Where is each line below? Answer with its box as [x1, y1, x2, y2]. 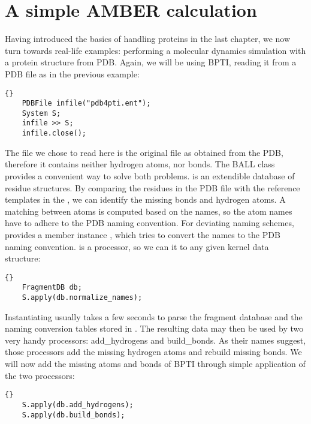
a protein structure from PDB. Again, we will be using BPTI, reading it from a [5, 56, 297, 68]
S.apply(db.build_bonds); [22, 410, 125, 419]
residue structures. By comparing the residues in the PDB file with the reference [5, 181, 300, 194]
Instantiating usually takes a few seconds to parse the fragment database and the [5, 310, 303, 323]
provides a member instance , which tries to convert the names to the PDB [5, 228, 280, 240]
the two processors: [5, 369, 75, 381]
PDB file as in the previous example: [5, 67, 140, 80]
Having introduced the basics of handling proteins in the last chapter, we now [5, 32, 291, 45]
